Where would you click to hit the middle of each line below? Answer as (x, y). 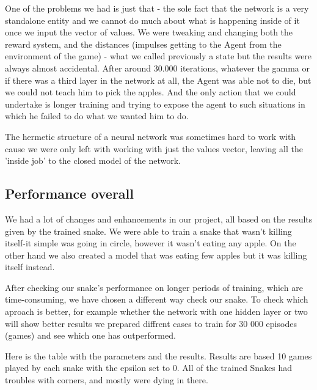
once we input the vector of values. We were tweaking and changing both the (149, 32)
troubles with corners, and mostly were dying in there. (107, 380)
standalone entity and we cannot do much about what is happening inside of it (152, 20)
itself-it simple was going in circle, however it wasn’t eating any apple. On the (151, 243)
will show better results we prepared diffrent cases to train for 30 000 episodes (151, 323)
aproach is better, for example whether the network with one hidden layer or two (156, 311)
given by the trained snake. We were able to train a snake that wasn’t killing (148, 231)
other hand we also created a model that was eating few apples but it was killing (156, 255)
